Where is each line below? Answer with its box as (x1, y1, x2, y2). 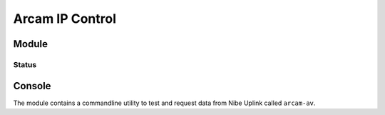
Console (13, 79, 51, 92)
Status (13, 59, 37, 69)
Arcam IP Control (13, 11, 117, 26)
